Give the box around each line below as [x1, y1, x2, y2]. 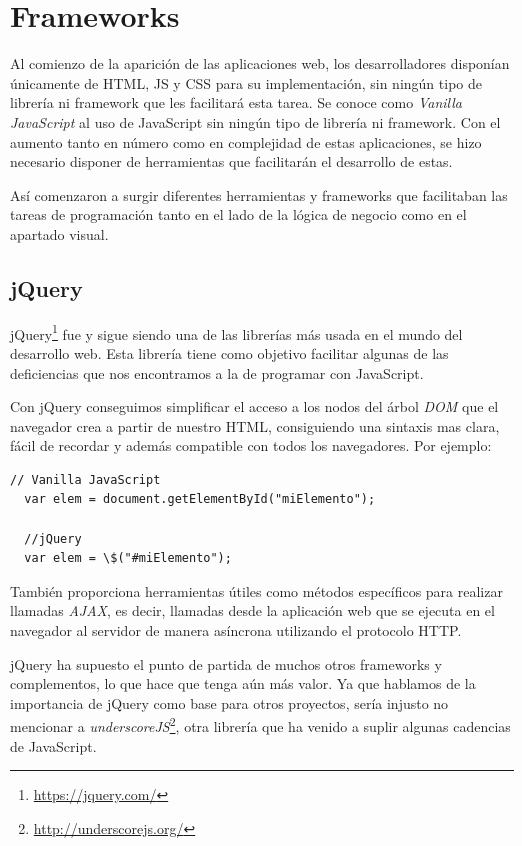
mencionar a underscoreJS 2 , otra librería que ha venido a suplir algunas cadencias [10, 713, 511, 737]
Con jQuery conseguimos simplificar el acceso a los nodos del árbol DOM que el [10, 396, 499, 417]
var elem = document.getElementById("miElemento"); [24, 492, 376, 507]
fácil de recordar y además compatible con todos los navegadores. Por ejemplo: [10, 435, 492, 456]
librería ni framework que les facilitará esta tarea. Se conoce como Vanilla [10, 92, 462, 113]
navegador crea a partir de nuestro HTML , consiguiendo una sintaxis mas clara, [10, 415, 500, 436]
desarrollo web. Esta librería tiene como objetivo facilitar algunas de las [10, 342, 449, 363]
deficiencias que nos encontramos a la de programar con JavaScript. [10, 362, 424, 383]
